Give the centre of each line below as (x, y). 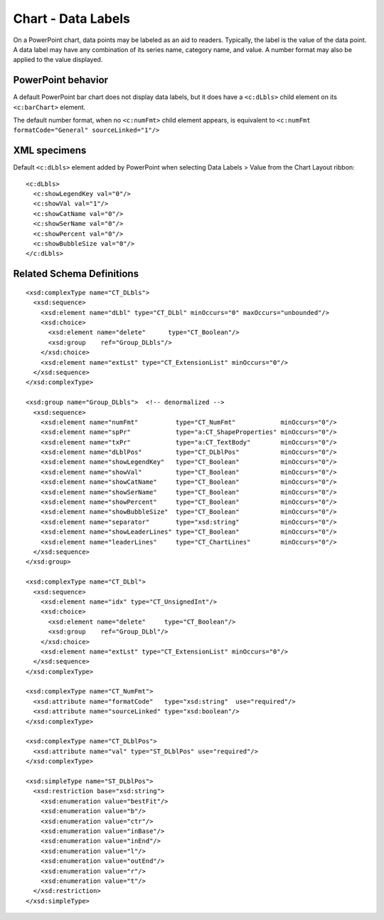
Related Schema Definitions (76, 274)
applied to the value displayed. (58, 60)
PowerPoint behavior (61, 80)
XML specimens (50, 151)
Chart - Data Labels (72, 19)
